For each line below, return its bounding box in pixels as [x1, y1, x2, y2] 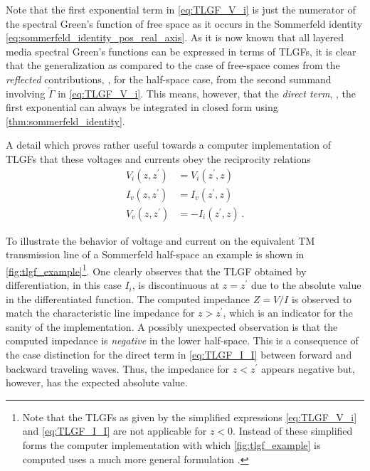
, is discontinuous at [132, 277, 220, 292]
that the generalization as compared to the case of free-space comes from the [6, 58, 340, 73]
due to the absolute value [250, 277, 361, 292]
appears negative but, [260, 361, 355, 376]
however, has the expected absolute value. [6, 375, 188, 390]
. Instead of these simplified [233, 423, 353, 438]
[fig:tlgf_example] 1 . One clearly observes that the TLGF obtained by [6, 261, 307, 278]
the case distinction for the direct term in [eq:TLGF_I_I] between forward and [6, 347, 352, 362]
